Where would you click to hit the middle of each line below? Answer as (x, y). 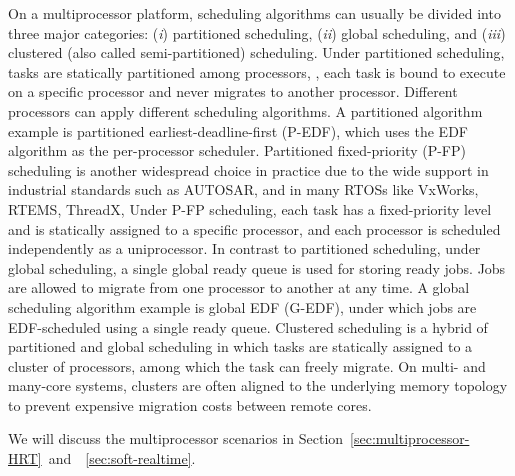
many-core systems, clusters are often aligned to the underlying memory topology (258, 385)
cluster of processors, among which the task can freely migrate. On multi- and (247, 365)
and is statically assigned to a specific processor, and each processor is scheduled (254, 228)
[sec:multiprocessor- (410, 438)
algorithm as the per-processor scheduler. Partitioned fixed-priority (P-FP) (237, 150)
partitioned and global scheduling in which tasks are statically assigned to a (240, 346)
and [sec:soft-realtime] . (122, 458)
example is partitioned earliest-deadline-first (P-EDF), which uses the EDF (238, 130)
